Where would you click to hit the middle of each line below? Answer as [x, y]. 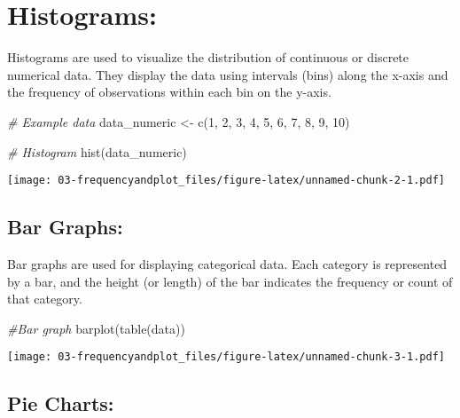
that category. [45, 299]
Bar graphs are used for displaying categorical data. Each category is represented [227, 263]
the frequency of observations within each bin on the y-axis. [169, 92]
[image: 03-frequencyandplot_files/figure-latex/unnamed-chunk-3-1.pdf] [226, 357]
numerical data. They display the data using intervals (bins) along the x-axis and [228, 74]
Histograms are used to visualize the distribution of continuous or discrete [208, 57]
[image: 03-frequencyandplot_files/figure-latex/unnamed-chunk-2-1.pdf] [226, 181]
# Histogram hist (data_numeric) [97, 151]
